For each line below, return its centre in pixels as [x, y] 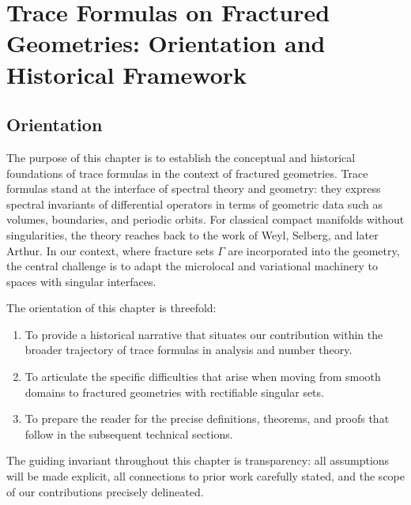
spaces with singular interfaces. [81, 281]
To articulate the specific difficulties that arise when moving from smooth [203, 377]
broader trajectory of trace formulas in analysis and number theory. [189, 350]
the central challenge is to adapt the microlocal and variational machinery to [192, 266]
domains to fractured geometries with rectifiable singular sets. [174, 392]
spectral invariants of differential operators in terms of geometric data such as [194, 204]
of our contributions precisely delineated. [105, 491]
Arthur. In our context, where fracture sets [110, 250]
